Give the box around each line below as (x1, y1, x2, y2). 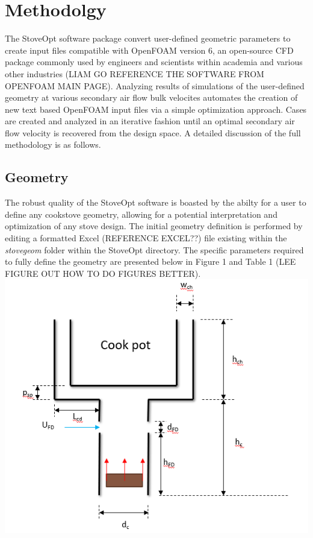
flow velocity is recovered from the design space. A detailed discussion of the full (5, 126, 301, 139)
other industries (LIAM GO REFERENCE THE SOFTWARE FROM (5, 67, 264, 80)
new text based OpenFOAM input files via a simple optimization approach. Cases (5, 103, 307, 115)
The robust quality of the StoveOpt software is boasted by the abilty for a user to (5, 196, 306, 209)
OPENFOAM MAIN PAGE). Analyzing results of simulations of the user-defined (5, 79, 305, 92)
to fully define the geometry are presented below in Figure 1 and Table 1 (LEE (5, 255, 296, 268)
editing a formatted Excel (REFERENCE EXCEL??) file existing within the (5, 232, 287, 244)
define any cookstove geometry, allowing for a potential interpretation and (5, 207, 277, 220)
